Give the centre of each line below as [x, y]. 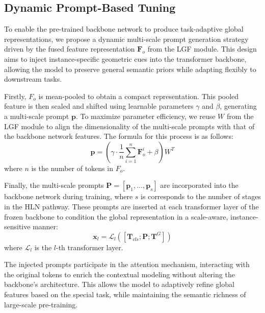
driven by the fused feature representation [70, 49]
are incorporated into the [199, 185]
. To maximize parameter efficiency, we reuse [145, 116]
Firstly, [15, 96]
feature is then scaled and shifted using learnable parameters [99, 106]
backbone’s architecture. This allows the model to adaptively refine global [119, 284]
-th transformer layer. [90, 247]
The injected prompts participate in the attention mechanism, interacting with [127, 264]
